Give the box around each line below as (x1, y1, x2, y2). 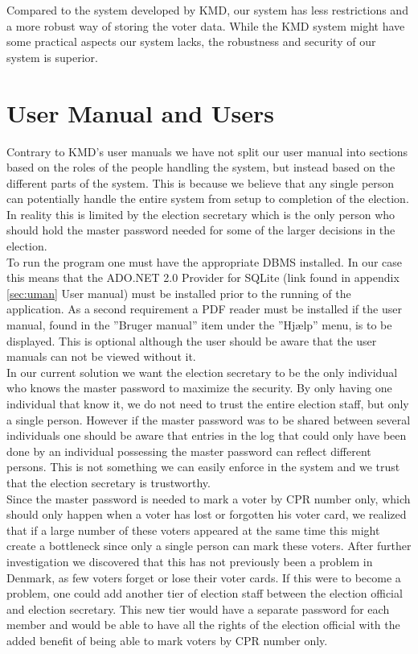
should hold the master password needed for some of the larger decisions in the (6, 221, 395, 238)
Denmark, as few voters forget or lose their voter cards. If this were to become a (6, 569, 401, 586)
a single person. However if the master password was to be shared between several (6, 411, 411, 428)
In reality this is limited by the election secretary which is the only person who (6, 205, 395, 222)
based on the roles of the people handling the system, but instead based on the (6, 159, 395, 176)
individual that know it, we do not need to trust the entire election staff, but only (6, 395, 409, 412)
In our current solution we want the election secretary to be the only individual (6, 363, 398, 380)
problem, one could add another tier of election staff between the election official (6, 585, 403, 602)
